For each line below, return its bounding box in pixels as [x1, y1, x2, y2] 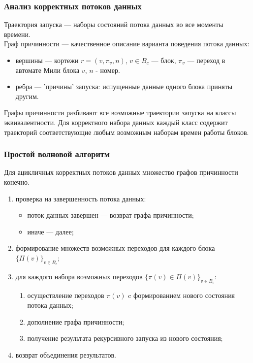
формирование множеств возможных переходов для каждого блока [15, 243, 215, 253]
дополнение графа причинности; [27, 316, 125, 327]
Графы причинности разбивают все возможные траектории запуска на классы [4, 107, 236, 118]
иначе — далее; [27, 226, 74, 236]
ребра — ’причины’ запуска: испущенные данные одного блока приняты [15, 81, 233, 92]
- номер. [95, 65, 120, 75]
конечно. [4, 176, 30, 187]
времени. [4, 29, 31, 39]
